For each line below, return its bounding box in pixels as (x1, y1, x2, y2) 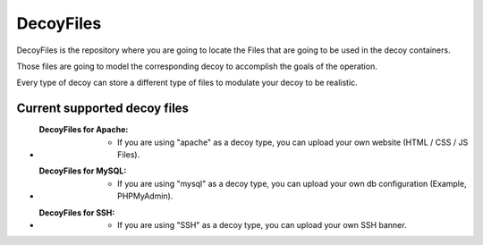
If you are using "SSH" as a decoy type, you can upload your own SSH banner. (117, 219, 407, 230)
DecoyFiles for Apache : (38, 124, 129, 135)
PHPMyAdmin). (117, 190, 174, 201)
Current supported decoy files (16, 101, 190, 116)
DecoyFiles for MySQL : (38, 165, 127, 176)
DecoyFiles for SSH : (38, 207, 115, 218)
